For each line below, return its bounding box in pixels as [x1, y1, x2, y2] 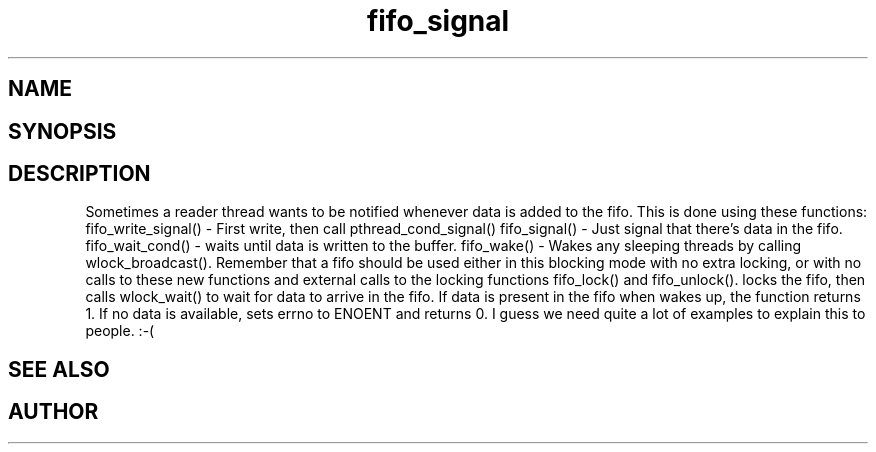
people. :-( [85, 322, 155, 340]
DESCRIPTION [8, 161, 151, 187]
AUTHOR [8, 399, 99, 425]
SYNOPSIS [8, 118, 117, 144]
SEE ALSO [8, 356, 110, 382]
